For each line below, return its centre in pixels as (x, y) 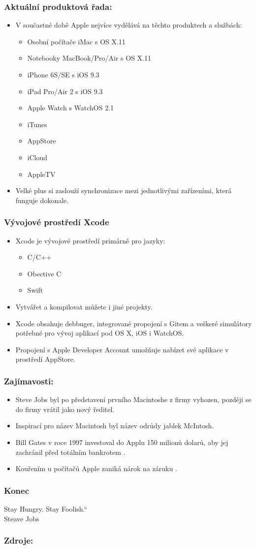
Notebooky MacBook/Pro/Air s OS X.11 (89, 58)
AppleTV (41, 174)
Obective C (44, 273)
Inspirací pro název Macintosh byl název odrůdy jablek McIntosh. (115, 426)
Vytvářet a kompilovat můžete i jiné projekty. (84, 306)
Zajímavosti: (29, 381)
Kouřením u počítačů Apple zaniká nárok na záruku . (96, 468)
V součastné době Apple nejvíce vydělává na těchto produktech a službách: (129, 25)
